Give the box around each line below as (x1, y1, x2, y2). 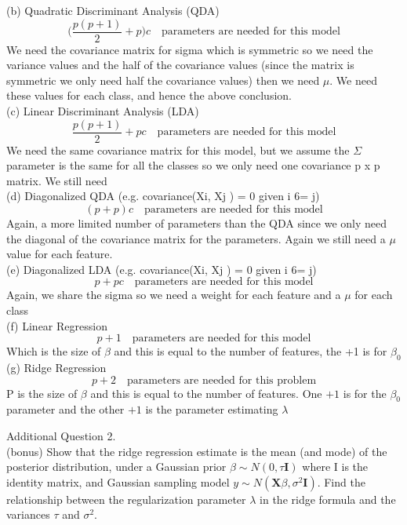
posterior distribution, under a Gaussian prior (6, 458, 227, 475)
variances (6, 506, 50, 523)
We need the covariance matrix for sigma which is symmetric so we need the (6, 41, 373, 57)
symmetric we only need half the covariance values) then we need (6, 71, 320, 88)
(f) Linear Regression (6, 317, 107, 334)
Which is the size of (6, 343, 101, 359)
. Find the (317, 473, 365, 490)
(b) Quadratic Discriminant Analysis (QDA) (6, 2, 220, 18)
